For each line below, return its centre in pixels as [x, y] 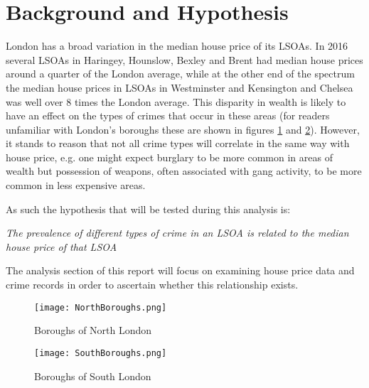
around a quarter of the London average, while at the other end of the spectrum [180, 74]
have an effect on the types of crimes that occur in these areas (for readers [168, 115]
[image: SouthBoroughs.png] [101, 353]
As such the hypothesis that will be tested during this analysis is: [148, 209]
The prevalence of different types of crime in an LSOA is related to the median [177, 233]
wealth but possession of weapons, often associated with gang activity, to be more [184, 171]
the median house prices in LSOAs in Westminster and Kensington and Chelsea [180, 87]
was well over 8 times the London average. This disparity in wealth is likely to [176, 101]
